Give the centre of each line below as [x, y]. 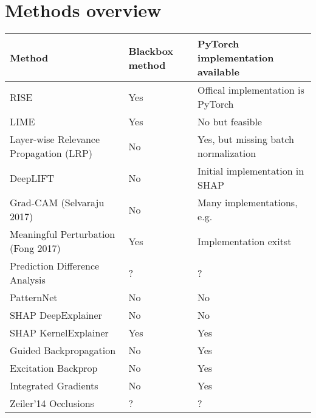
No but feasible [230, 122]
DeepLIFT [32, 178]
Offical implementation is [251, 90]
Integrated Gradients [54, 386]
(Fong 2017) [35, 248]
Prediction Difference [55, 266]
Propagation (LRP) [51, 153]
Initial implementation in [251, 171]
